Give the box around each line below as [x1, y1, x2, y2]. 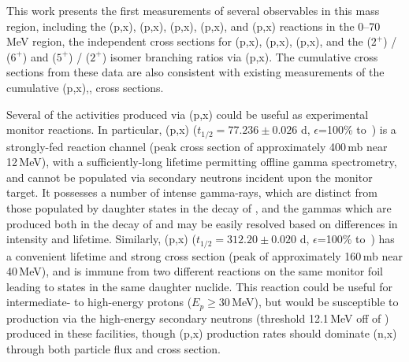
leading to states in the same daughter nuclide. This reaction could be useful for [6, 278, 393, 294]
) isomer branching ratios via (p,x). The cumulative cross [102, 48, 378, 65]
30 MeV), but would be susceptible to [218, 294, 399, 310]
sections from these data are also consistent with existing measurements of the [6, 64, 385, 80]
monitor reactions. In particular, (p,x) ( [6, 121, 198, 138]
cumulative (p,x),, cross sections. [6, 79, 164, 95]
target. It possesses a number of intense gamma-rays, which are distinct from [6, 184, 377, 201]
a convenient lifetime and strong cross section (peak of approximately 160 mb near [6, 247, 403, 264]
